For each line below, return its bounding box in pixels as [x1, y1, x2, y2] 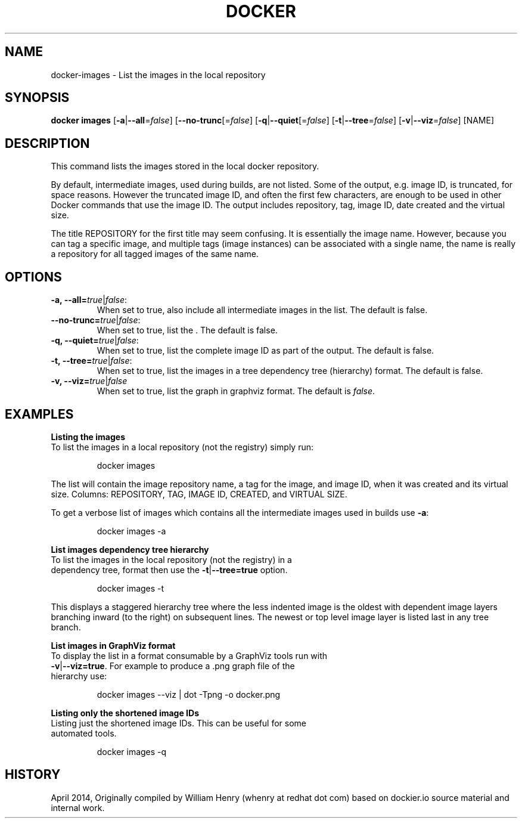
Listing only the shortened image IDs [51, 707, 199, 718]
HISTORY [5, 767, 61, 782]
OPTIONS [5, 269, 62, 284]
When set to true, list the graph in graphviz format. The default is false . [97, 386, 375, 397]
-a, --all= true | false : [51, 295, 128, 305]
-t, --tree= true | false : [51, 355, 132, 366]
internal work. [51, 802, 105, 813]
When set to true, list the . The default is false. [97, 325, 278, 336]
